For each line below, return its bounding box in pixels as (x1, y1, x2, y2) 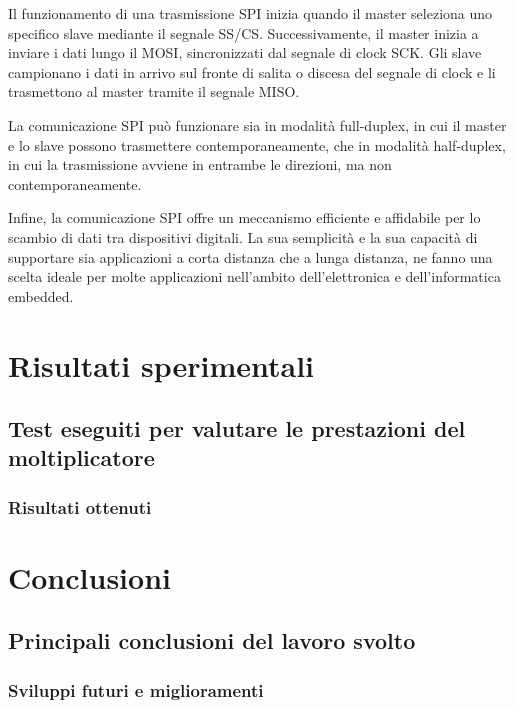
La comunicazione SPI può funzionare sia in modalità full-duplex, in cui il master (8, 114, 507, 135)
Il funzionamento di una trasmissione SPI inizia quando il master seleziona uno (8, 3, 493, 23)
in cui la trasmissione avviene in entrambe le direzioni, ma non (8, 154, 392, 175)
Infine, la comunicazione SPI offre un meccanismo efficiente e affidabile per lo (8, 207, 481, 228)
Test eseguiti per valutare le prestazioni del (8, 413, 466, 444)
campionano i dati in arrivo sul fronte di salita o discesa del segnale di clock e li (8, 61, 496, 82)
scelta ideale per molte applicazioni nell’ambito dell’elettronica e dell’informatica (8, 266, 501, 287)
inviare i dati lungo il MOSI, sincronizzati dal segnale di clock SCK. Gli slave (8, 42, 482, 63)
